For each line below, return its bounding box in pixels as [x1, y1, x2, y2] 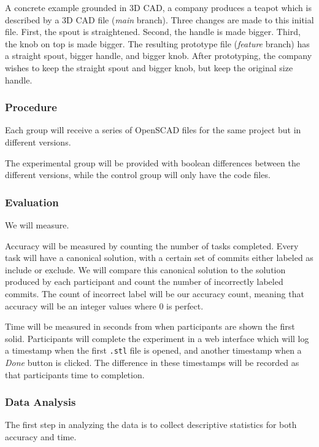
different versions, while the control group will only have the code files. [5, 168, 271, 181]
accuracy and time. [5, 430, 77, 443]
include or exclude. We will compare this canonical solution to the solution [5, 263, 286, 276]
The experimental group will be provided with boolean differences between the [5, 156, 300, 169]
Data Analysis [5, 394, 76, 410]
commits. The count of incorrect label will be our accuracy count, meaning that [5, 287, 304, 300]
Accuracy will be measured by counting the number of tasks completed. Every [5, 239, 299, 252]
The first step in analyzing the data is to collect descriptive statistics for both [5, 418, 297, 431]
